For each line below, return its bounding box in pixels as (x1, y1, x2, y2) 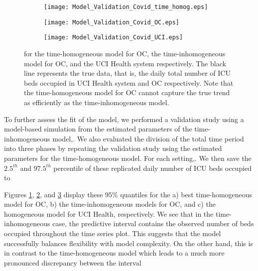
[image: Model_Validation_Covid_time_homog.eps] (44, 3, 208, 10)
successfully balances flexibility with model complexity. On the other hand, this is (4, 238, 253, 248)
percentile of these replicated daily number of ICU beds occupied (53, 162, 252, 173)
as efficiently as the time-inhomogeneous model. (24, 97, 169, 107)
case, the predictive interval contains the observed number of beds (52, 218, 254, 229)
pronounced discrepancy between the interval (4, 257, 141, 268)
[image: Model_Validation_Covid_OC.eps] (44, 18, 180, 26)
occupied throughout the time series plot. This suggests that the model (4, 228, 221, 239)
